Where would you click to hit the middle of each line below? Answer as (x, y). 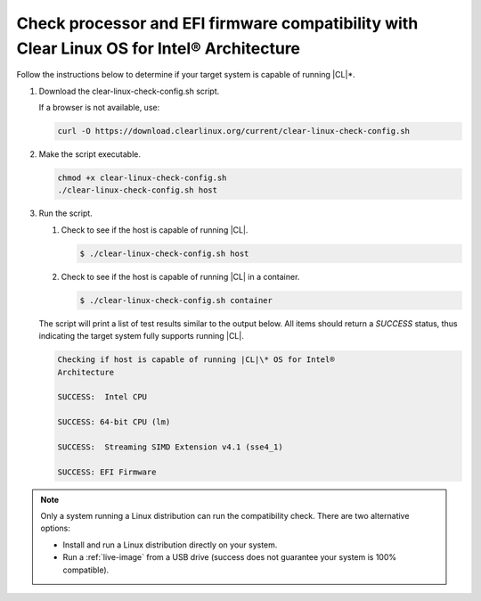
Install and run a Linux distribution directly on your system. (170, 545)
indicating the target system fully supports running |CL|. (141, 336)
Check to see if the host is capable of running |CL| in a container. (180, 276)
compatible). (86, 570)
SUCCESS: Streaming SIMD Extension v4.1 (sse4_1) (171, 447)
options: (56, 528)
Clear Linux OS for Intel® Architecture (159, 48)
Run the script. (65, 213)
